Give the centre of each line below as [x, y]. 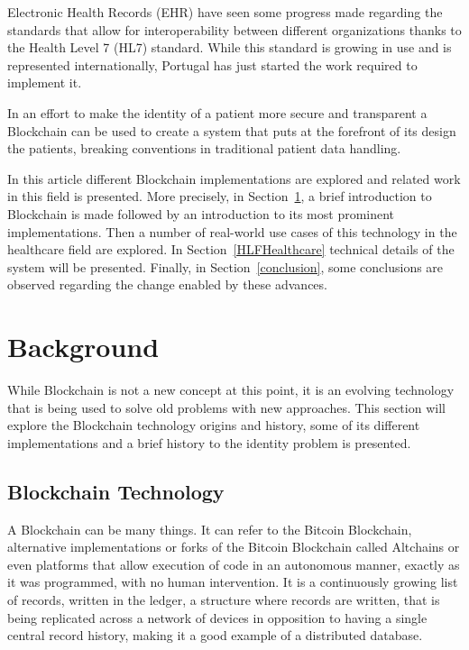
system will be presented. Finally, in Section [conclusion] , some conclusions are [225, 266]
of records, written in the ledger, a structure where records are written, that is [224, 599]
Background [83, 347]
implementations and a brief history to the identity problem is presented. [209, 442]
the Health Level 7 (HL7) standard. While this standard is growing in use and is [230, 47]
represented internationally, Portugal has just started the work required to [212, 64]
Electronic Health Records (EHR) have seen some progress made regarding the [225, 12]
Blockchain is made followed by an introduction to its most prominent [201, 213]
